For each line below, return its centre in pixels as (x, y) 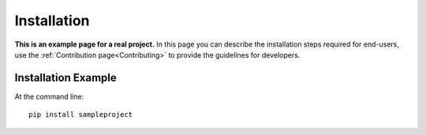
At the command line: (49, 96)
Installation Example (66, 78)
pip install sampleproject (81, 115)
